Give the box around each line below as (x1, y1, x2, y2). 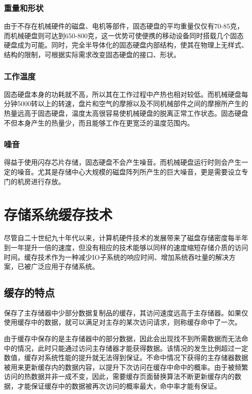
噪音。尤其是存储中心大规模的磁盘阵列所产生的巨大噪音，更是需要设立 (17, 167, 241, 176)
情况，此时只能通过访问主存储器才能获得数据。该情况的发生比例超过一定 (17, 343, 248, 353)
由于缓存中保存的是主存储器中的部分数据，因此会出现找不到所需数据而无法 (4, 333, 241, 344)
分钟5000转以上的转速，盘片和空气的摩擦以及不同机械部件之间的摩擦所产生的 (4, 98, 248, 109)
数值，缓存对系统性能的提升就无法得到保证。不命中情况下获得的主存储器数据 (4, 352, 248, 362)
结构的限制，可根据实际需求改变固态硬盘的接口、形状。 (4, 49, 180, 59)
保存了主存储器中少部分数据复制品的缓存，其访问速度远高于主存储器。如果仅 (4, 307, 248, 317)
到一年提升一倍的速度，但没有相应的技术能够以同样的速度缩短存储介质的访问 (4, 242, 248, 252)
